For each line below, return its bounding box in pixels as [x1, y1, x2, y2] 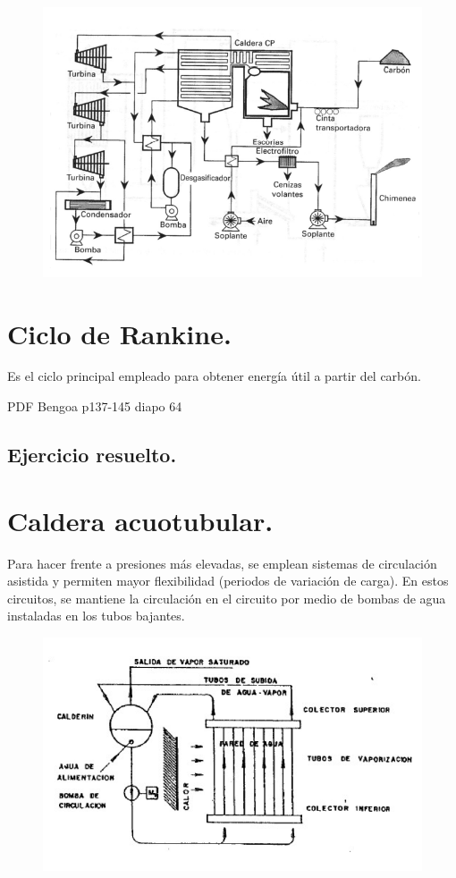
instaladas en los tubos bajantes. [7, 606, 185, 625]
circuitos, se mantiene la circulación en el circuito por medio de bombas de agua [7, 588, 446, 607]
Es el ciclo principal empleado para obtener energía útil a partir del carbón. [7, 367, 421, 385]
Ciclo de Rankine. [7, 315, 232, 351]
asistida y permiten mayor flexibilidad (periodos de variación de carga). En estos [7, 571, 449, 590]
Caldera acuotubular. [7, 502, 274, 538]
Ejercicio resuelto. [7, 441, 177, 469]
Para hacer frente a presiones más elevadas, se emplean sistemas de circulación [7, 553, 437, 572]
